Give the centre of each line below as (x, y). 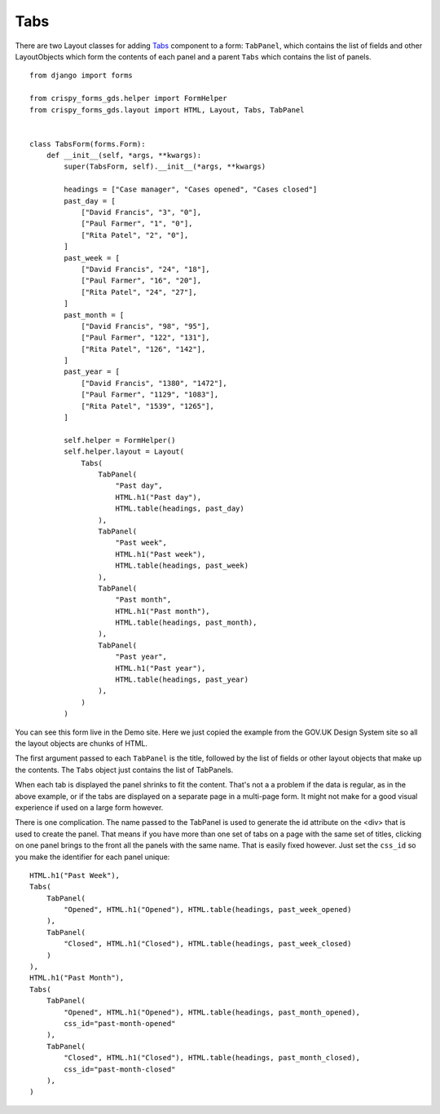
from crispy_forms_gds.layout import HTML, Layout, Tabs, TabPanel (167, 110)
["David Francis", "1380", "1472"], (154, 383)
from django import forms (81, 76)
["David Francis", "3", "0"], (141, 213)
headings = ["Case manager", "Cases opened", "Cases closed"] (191, 190)
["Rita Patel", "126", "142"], (143, 349)
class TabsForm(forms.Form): (88, 144)
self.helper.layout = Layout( (124, 452)
